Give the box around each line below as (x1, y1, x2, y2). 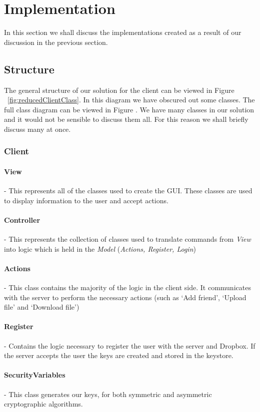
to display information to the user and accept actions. (4, 195, 168, 205)
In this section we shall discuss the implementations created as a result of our (4, 27, 241, 37)
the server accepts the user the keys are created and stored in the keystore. (4, 350, 233, 361)
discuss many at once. (4, 123, 71, 134)
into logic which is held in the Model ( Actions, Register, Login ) (4, 243, 196, 254)
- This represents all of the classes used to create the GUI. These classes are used (4, 185, 252, 196)
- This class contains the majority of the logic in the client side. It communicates (4, 282, 251, 293)
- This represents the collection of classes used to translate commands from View (4, 234, 251, 244)
